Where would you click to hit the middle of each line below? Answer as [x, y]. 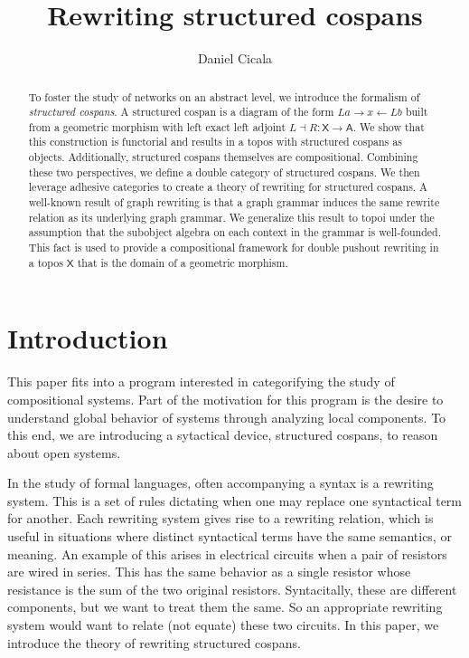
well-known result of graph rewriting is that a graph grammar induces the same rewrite [234, 202]
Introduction [88, 338]
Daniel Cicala [235, 58]
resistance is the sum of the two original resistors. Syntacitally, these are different [232, 589]
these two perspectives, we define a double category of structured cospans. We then [224, 172]
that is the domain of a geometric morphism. [183, 262]
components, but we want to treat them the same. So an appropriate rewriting [225, 607]
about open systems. [64, 452]
